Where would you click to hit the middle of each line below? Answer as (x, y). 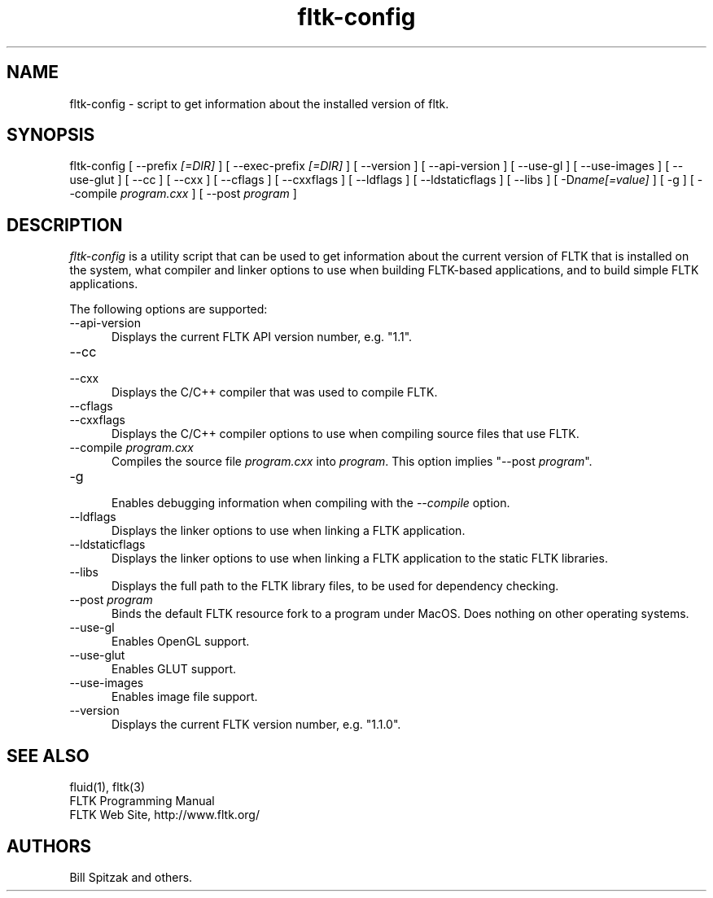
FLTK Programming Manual (142, 801)
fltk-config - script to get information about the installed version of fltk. (259, 103)
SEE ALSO (48, 756)
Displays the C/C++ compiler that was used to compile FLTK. (275, 392)
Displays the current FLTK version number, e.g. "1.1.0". (256, 725)
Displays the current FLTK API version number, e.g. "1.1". (262, 337)
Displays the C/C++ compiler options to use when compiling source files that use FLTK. (346, 434)
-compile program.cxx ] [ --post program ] (183, 194)
